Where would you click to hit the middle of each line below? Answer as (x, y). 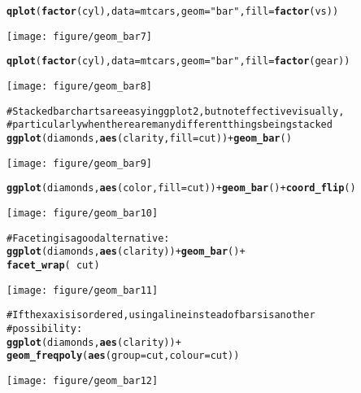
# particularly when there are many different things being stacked (170, 125)
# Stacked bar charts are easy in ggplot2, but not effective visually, (176, 111)
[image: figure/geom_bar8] (79, 86)
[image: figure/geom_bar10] (83, 213)
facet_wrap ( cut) (53, 265)
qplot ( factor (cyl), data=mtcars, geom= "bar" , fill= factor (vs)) (173, 11)
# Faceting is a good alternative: (88, 238)
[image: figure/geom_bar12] (83, 380)
